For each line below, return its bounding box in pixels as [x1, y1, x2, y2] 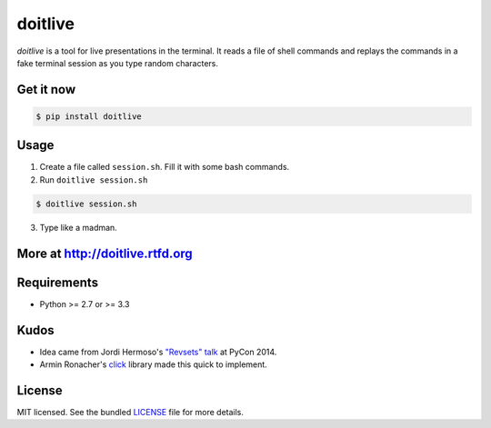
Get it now [16, 82, 76, 97]
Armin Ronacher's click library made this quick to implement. [39, 359, 267, 370]
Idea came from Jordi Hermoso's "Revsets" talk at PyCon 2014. [39, 346, 277, 357]
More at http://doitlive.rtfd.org [16, 245, 193, 261]
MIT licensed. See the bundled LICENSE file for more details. [16, 406, 245, 417]
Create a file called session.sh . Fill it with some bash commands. [39, 162, 290, 173]
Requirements [16, 274, 99, 290]
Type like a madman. [39, 222, 117, 233]
